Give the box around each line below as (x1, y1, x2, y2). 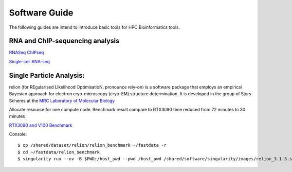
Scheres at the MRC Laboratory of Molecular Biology (9, 98, 115, 103)
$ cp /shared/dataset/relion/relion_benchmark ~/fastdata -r (18, 142, 166, 148)
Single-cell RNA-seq (9, 58, 50, 64)
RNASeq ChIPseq (9, 50, 44, 55)
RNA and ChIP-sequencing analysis (9, 37, 120, 45)
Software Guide (9, 7, 73, 18)
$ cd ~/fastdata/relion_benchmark (18, 149, 100, 155)
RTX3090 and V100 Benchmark (9, 122, 73, 128)
